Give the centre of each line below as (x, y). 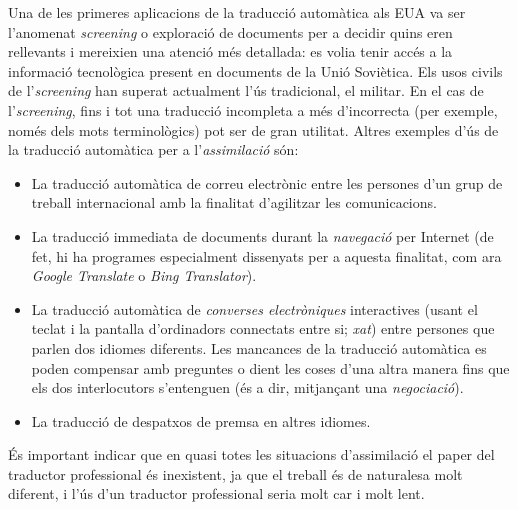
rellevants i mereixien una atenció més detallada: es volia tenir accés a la (230, 51)
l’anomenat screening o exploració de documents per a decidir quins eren (230, 31)
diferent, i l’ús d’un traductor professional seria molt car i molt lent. (216, 493)
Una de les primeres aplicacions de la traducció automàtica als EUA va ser (237, 12)
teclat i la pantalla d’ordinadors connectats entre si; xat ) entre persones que (263, 328)
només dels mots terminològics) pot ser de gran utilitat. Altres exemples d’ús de (253, 129)
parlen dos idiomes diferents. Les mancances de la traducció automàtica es (259, 347)
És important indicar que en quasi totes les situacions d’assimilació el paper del (251, 454)
